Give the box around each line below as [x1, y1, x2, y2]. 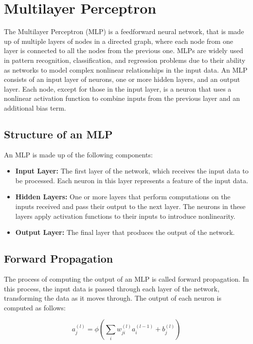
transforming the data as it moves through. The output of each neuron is [4, 293, 221, 303]
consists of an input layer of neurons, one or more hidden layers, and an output [4, 74, 240, 84]
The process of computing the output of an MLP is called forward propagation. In [4, 274, 249, 284]
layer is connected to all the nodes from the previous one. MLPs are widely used [4, 45, 243, 56]
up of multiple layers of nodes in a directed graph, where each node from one [4, 36, 233, 46]
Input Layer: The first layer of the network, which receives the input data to [15, 166, 249, 176]
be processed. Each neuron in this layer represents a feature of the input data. [15, 175, 248, 185]
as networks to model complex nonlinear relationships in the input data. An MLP [4, 64, 248, 75]
